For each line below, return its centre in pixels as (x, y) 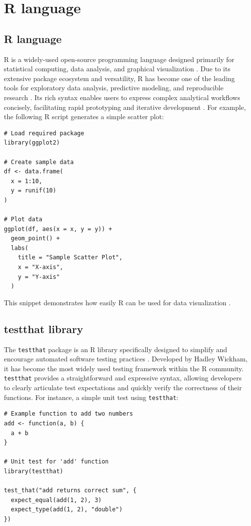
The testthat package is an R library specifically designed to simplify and (116, 349)
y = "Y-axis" (39, 277)
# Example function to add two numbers (68, 414)
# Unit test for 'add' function (56, 462)
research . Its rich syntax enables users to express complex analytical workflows (122, 97)
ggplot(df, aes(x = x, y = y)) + (58, 229)
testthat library (44, 328)
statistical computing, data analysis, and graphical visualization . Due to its (117, 69)
